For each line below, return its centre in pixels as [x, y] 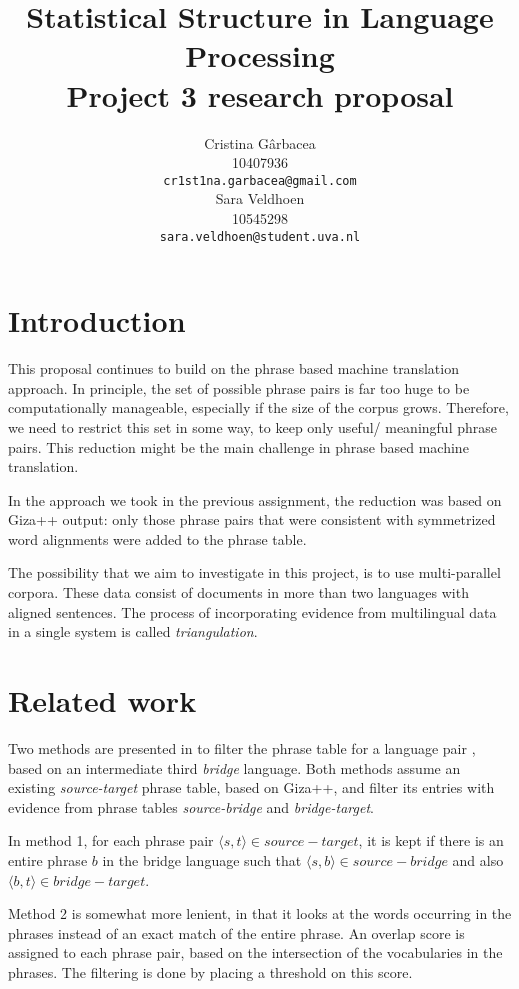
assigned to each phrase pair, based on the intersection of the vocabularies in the [255, 952]
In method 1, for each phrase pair [111, 840]
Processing [260, 55]
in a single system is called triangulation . [133, 631]
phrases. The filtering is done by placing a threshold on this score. [210, 971]
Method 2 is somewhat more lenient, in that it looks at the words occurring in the [260, 913]
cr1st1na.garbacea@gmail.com [260, 180]
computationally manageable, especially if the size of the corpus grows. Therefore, [258, 407]
